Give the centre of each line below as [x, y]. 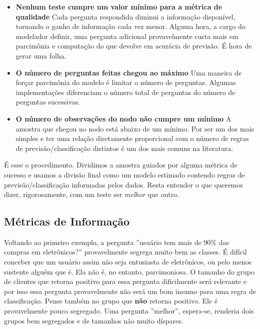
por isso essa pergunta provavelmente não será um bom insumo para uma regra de [130, 291]
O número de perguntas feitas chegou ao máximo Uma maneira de [129, 72]
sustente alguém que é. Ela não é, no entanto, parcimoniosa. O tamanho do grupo [129, 271]
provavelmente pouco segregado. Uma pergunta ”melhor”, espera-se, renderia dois [129, 311]
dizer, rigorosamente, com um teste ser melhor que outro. [92, 194]
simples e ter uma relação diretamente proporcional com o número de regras [132, 138]
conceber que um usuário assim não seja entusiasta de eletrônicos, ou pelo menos [128, 262]
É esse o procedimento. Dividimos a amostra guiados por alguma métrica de [121, 165]
